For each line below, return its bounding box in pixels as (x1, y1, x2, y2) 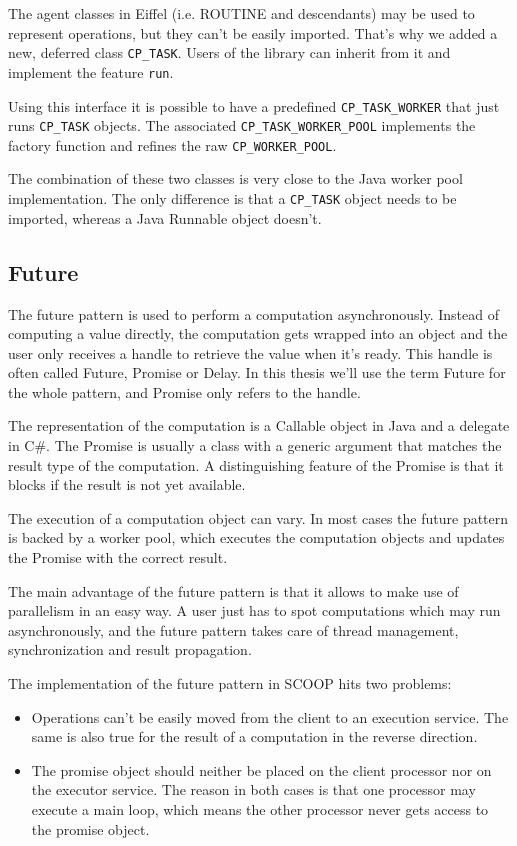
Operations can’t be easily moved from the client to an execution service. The (31, 706, 509, 727)
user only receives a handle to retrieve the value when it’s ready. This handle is (8, 342, 493, 363)
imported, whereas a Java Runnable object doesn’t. (8, 207, 322, 228)
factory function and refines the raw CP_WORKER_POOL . (8, 134, 337, 155)
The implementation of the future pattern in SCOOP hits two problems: (8, 673, 452, 694)
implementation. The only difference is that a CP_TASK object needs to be (8, 188, 457, 209)
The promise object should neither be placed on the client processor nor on (31, 759, 492, 780)
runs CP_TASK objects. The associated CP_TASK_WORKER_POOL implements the (8, 115, 476, 136)
